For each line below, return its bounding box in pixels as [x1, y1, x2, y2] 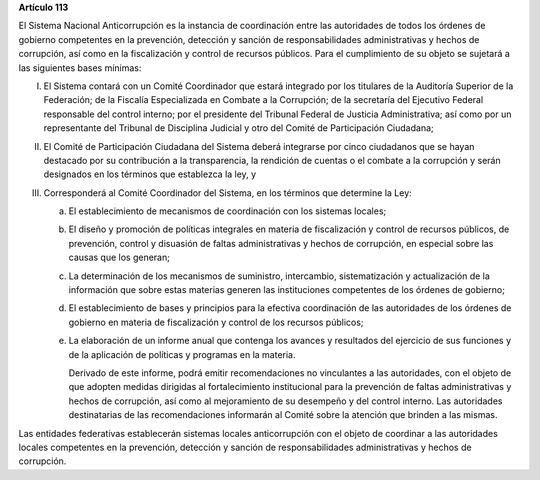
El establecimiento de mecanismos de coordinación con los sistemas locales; [68, 205, 387, 217]
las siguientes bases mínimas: [18, 61, 142, 74]
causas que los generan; [68, 251, 170, 264]
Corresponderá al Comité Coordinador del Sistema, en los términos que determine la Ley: [43, 186, 412, 199]
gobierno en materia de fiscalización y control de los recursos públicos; [68, 316, 364, 328]
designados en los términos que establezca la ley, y [43, 168, 257, 180]
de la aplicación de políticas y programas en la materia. [68, 348, 296, 360]
